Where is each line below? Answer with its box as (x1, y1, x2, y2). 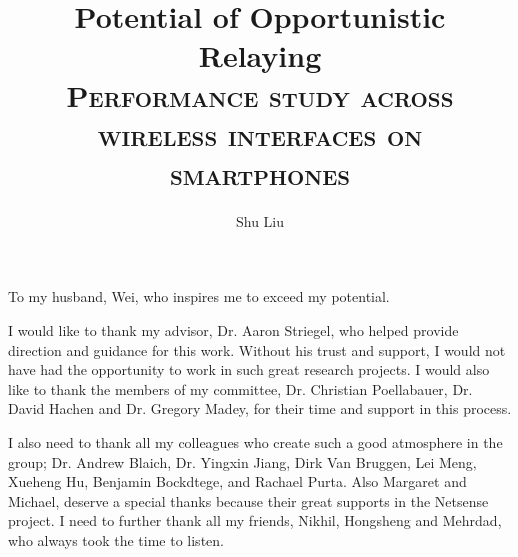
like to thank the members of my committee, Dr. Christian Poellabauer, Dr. (8, 378, 473, 399)
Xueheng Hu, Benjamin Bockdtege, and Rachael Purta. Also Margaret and (8, 471, 467, 492)
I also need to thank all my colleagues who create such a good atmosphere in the (8, 432, 503, 453)
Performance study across (66, 74, 454, 115)
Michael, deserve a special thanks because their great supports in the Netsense (8, 490, 489, 511)
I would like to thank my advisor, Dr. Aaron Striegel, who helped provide (8, 320, 459, 341)
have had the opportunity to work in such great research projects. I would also (8, 359, 490, 380)
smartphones (169, 152, 351, 193)
